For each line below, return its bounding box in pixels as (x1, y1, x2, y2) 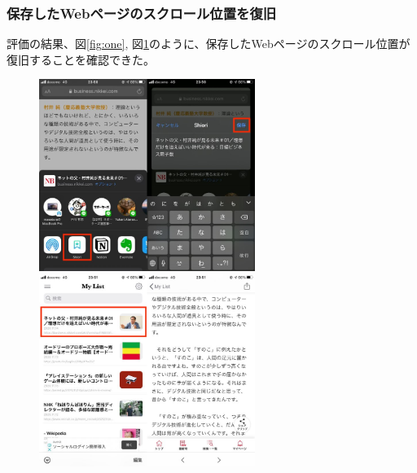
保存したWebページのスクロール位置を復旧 (7, 2, 277, 23)
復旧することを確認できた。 (7, 50, 155, 68)
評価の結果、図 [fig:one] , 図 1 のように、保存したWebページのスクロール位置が (7, 35, 410, 52)
